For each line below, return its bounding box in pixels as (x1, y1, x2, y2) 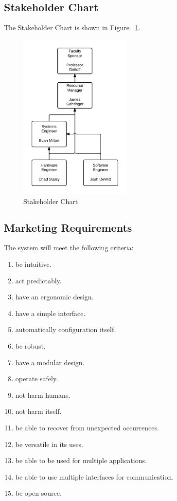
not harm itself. (15, 406, 62, 416)
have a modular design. (15, 357, 85, 367)
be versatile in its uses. (15, 439, 83, 449)
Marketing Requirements (4, 220, 132, 235)
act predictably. (15, 275, 62, 285)
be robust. (15, 341, 46, 351)
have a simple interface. (15, 308, 86, 318)
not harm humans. (15, 390, 71, 400)
